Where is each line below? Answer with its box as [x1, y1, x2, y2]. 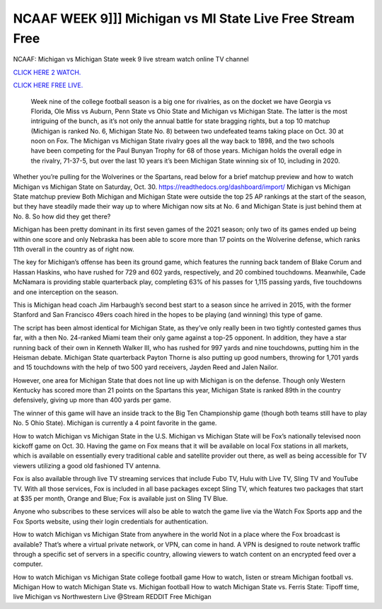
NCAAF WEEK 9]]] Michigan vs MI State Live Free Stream [13, 11, 355, 26]
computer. [13, 559, 43, 569]
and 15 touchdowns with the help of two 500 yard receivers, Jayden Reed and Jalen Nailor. [13, 363, 279, 371]
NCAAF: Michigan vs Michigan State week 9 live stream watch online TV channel [13, 55, 249, 64]
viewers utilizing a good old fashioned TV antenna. [13, 461, 161, 470]
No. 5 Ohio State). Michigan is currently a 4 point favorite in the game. [13, 419, 217, 427]
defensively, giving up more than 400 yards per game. [13, 396, 171, 405]
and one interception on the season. [13, 287, 119, 296]
